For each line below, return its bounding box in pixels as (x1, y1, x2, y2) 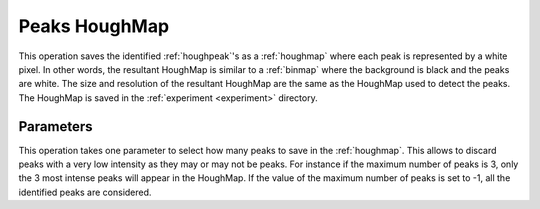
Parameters (18, 118, 93, 135)
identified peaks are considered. (18, 186, 152, 198)
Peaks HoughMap (18, 15, 170, 37)
